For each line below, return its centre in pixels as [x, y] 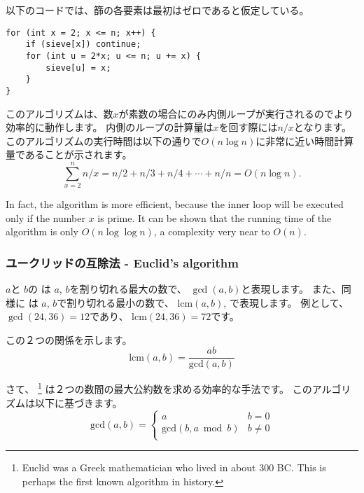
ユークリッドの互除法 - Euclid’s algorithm [122, 262]
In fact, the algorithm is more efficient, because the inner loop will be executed [175, 204]
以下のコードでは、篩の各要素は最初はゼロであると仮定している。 [157, 10]
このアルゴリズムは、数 [59, 113]
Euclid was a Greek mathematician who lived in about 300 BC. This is [174, 467]
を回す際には [248, 127]
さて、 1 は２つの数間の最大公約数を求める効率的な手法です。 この [159, 388]
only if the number [46, 217]
